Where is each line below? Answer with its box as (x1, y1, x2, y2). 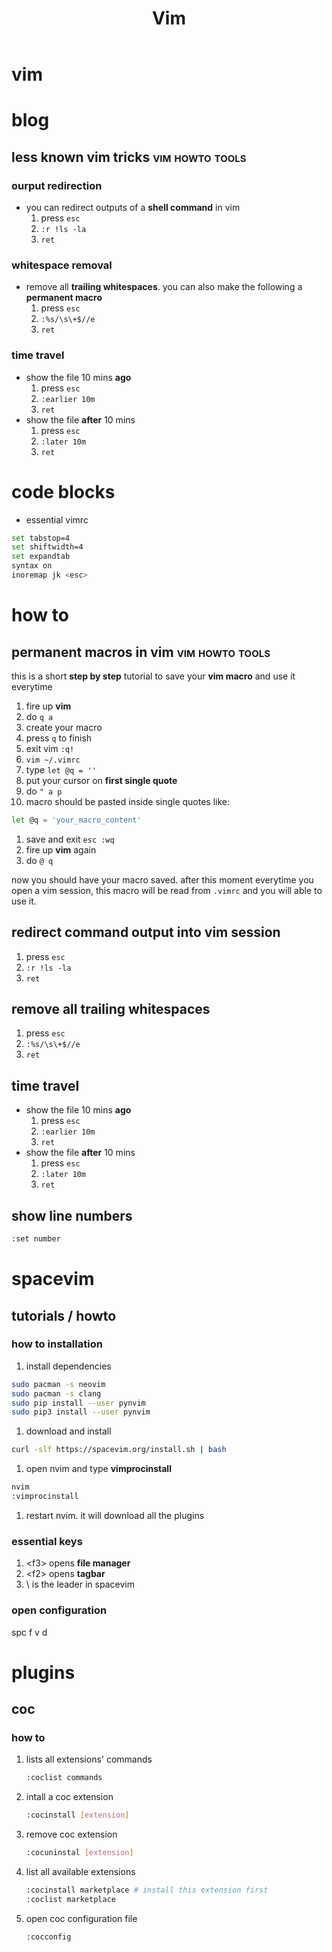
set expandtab (11, 552, 71, 562)
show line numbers (11, 1207, 133, 1224)
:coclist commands (25, 1773, 103, 1783)
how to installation (11, 1337, 103, 1351)
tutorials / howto (11, 1307, 117, 1324)
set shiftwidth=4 (11, 542, 84, 552)
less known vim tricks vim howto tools (11, 148, 247, 166)
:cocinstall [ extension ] (25, 1810, 130, 1821)
